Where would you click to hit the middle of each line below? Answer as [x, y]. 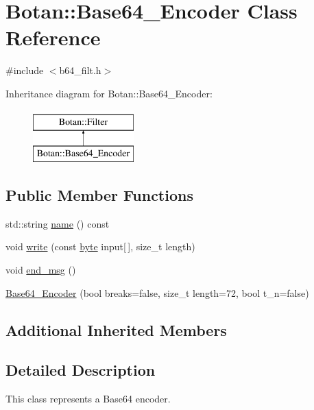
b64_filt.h [80, 70]
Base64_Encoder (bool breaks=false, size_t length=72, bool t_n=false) [157, 292]
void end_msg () [41, 270]
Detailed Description [81, 370]
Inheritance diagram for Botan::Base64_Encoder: [109, 93]
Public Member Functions [99, 195]
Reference [53, 37]
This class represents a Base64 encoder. [88, 399]
